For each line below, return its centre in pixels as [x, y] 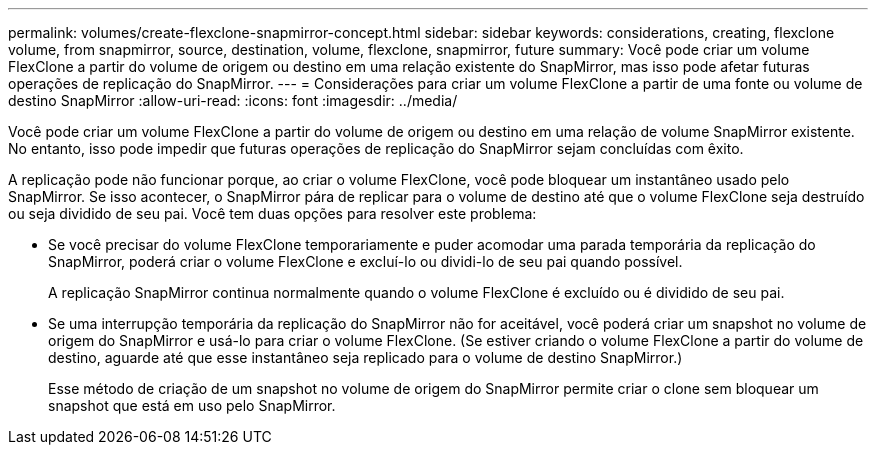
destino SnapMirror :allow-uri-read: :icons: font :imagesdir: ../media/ [233, 100]
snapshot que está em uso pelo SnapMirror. [192, 405]
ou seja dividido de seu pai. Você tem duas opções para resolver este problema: [272, 213]
